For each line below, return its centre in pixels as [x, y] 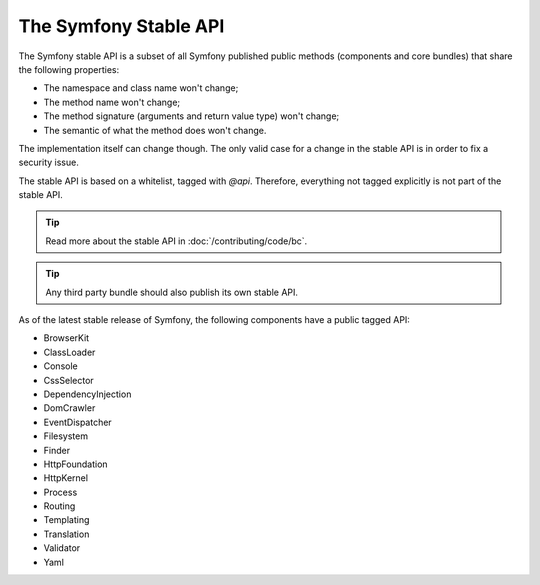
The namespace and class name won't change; [141, 88]
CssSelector [68, 380]
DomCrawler [69, 408]
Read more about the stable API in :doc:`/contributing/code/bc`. [176, 241]
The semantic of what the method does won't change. [155, 130]
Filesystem [66, 436]
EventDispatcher [77, 422]
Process [60, 492]
